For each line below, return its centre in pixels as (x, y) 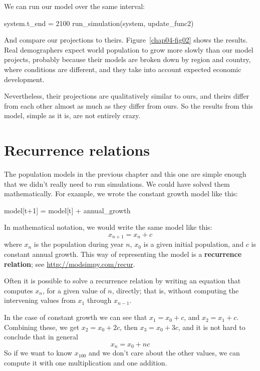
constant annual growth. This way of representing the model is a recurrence (123, 254)
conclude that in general (41, 337)
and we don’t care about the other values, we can (164, 353)
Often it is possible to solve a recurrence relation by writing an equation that (122, 281)
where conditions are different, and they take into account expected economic (123, 69)
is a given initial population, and (194, 244)
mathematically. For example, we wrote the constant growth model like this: (121, 194)
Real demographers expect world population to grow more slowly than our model (129, 49)
